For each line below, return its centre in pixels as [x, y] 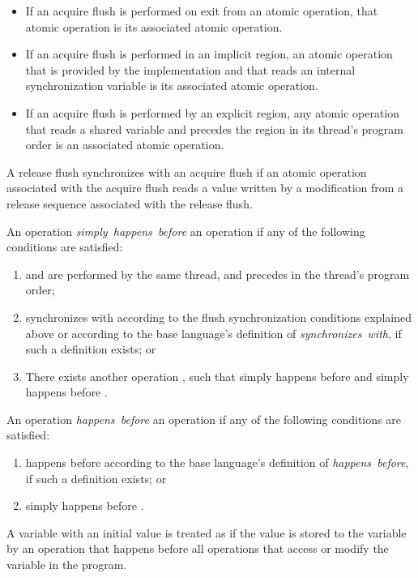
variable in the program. [67, 565]
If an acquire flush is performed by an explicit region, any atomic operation [213, 112]
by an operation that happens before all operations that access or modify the [198, 548]
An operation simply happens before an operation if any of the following [186, 231]
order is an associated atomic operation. [125, 145]
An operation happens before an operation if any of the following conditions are [204, 419]
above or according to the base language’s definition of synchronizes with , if [213, 333]
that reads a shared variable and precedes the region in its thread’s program [214, 128]
